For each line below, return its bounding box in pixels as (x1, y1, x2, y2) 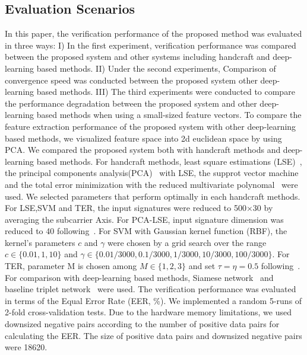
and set (188, 260, 216, 272)
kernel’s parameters (5, 236, 75, 248)
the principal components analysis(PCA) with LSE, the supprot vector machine (5, 167, 299, 179)
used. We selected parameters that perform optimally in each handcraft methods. (5, 190, 300, 202)
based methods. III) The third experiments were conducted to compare (36, 85, 295, 98)
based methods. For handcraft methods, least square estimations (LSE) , (36, 155, 302, 167)
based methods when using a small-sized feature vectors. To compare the (36, 108, 302, 121)
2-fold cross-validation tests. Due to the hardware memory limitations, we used (5, 306, 292, 318)
